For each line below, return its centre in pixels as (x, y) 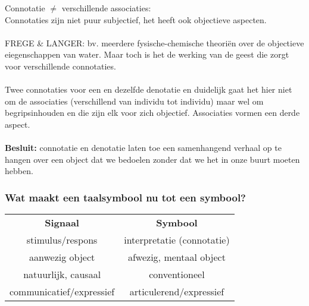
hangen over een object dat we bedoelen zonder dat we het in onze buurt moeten (152, 159)
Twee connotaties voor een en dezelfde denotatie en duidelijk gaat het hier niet (149, 89)
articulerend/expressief (177, 292)
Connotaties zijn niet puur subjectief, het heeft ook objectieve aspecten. (136, 19)
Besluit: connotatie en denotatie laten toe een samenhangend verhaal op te (143, 148)
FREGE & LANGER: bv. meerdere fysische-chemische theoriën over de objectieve (154, 42)
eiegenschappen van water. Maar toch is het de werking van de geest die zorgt (147, 54)
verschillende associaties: (106, 8)
